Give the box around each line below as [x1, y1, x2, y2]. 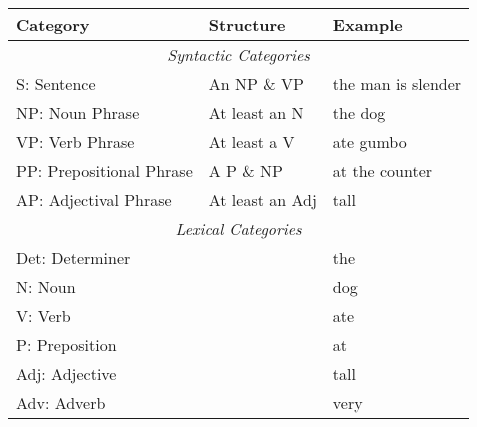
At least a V [208, 130, 295, 153]
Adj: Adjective [16, 362, 117, 385]
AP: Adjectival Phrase [16, 188, 172, 211]
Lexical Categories [175, 217, 302, 240]
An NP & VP [208, 72, 304, 95]
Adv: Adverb [16, 391, 106, 414]
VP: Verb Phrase [16, 130, 135, 153]
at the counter [332, 159, 433, 182]
